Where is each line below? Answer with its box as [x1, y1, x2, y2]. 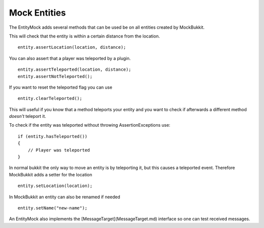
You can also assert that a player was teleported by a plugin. [9, 55, 131, 61]
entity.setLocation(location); [18, 183, 93, 189]
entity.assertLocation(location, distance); [18, 44, 127, 50]
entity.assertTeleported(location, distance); [18, 67, 132, 73]
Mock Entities [9, 7, 66, 18]
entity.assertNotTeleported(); [18, 74, 93, 79]
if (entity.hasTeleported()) [18, 133, 88, 139]
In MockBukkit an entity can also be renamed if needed [9, 194, 121, 200]
